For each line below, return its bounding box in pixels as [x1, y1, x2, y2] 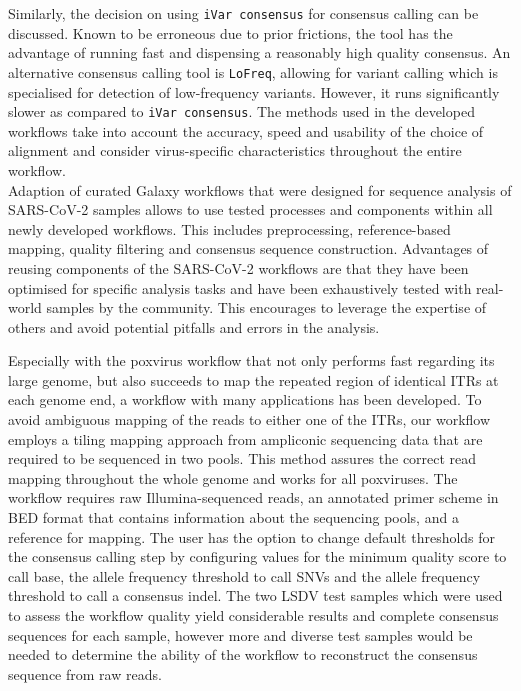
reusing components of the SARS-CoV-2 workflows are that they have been [8, 257, 469, 278]
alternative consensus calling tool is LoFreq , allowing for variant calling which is [8, 61, 498, 82]
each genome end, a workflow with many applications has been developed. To [8, 389, 482, 410]
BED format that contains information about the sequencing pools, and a [8, 507, 459, 528]
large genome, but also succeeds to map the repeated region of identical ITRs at [8, 369, 499, 390]
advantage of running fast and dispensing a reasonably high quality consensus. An [8, 42, 511, 63]
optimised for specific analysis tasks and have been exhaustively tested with [8, 277, 472, 298]
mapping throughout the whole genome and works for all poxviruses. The [8, 467, 458, 488]
